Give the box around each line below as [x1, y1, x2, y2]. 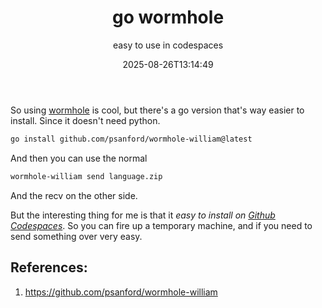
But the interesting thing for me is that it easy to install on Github [10, 209, 276, 221]
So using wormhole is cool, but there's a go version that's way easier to [10, 104, 305, 116]
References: [10, 259, 88, 276]
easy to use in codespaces [112, 39, 224, 51]
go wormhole [111, 6, 225, 29]
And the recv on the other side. [10, 189, 138, 201]
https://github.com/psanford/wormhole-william [24, 286, 218, 298]
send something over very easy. [10, 230, 143, 242]
